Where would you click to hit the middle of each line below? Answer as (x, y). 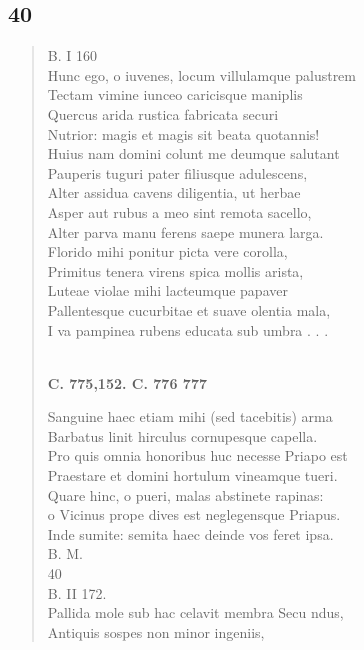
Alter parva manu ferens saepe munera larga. (185, 231)
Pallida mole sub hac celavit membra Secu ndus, (195, 612)
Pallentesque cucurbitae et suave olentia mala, (189, 309)
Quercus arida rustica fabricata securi (163, 113)
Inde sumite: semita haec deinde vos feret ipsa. (190, 533)
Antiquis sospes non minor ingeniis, (156, 631)
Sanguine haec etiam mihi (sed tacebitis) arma (190, 416)
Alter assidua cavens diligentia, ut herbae (174, 192)
